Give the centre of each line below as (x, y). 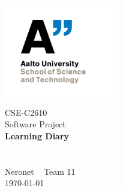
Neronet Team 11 (40, 171)
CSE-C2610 (26, 112)
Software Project (35, 124)
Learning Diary (37, 135)
